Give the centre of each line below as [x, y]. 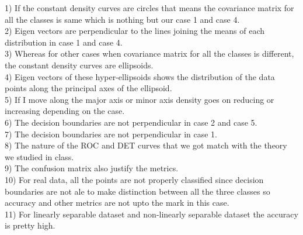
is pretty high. [30, 225]
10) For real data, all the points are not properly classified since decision [134, 179]
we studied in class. [39, 156]
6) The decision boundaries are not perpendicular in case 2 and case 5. [131, 122]
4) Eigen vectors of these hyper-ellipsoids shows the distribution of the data [140, 76]
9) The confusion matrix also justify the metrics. [92, 168]
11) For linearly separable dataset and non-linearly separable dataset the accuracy [151, 214]
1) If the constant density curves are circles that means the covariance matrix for [149, 8]
